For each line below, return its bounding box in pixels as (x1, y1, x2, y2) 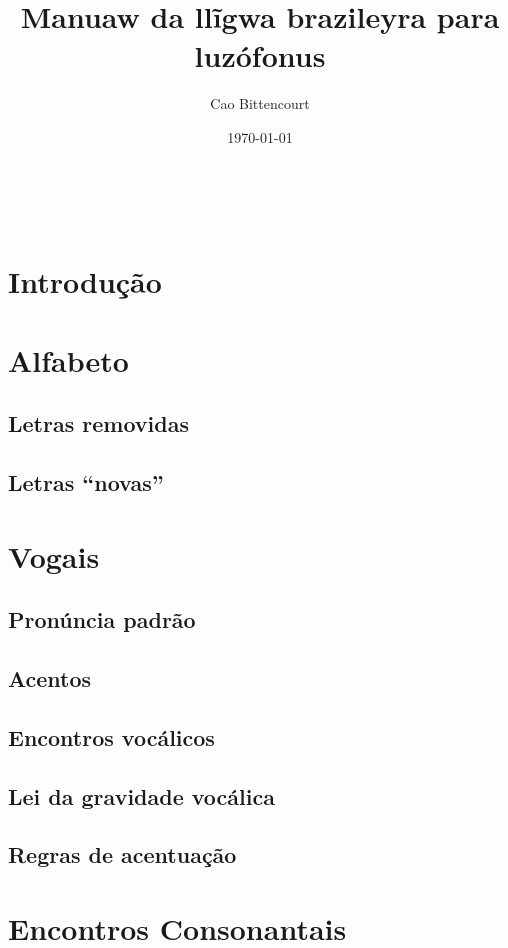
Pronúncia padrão (8, 604, 196, 635)
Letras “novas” (8, 467, 164, 498)
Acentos (8, 662, 92, 693)
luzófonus (194, 35, 326, 76)
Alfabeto (8, 339, 129, 380)
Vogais (8, 535, 100, 576)
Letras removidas (8, 408, 189, 439)
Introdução (8, 261, 162, 302)
